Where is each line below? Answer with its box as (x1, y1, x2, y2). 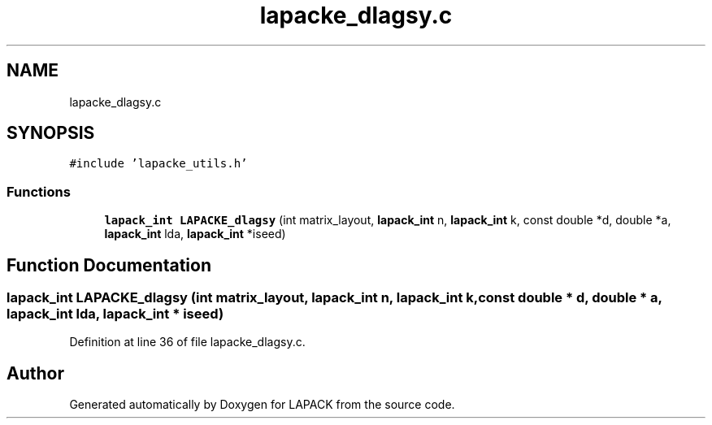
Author (7, 362, 64, 384)
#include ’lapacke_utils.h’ (69, 157, 248, 171)
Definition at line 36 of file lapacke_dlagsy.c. (69, 335, 306, 349)
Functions (7, 183, 71, 200)
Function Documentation (7, 254, 211, 275)
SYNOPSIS (7, 123, 95, 144)
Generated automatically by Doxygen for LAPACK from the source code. (69, 397, 455, 412)
